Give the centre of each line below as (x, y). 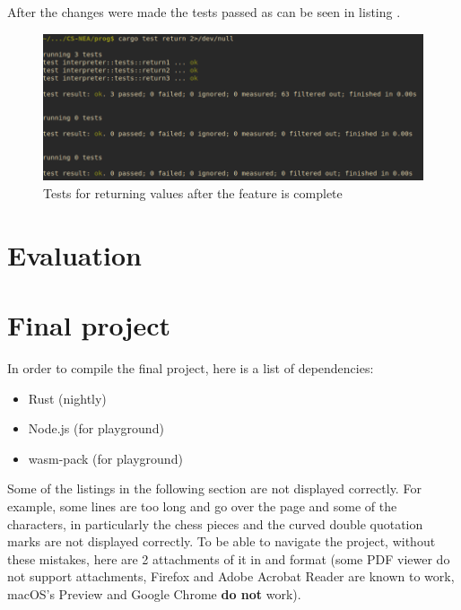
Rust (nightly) (67, 398)
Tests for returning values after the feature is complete (193, 192)
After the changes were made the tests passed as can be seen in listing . (204, 12)
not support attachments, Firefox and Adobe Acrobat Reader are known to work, (231, 576)
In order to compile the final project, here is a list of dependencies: (191, 367)
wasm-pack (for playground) (105, 458)
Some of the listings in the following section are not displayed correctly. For (214, 488)
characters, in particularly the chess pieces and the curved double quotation (215, 523)
